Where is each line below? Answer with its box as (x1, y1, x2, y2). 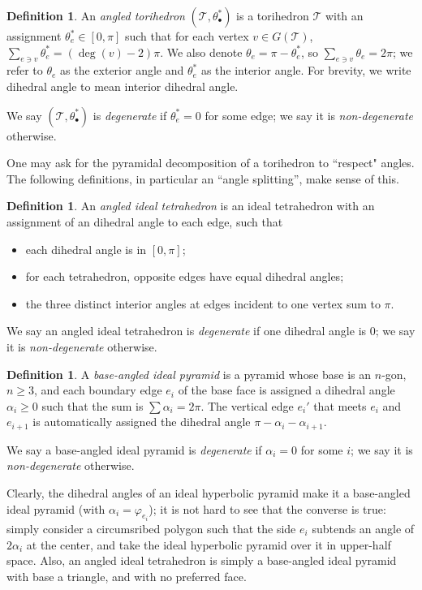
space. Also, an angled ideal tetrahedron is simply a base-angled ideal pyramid (6, 552, 397, 569)
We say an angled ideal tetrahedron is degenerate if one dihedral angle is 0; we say (6, 322, 416, 339)
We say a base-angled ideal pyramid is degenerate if (6, 441, 262, 458)
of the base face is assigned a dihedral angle (178, 381, 395, 398)
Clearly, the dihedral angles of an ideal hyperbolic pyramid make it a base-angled (6, 484, 411, 501)
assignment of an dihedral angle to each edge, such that (6, 213, 283, 230)
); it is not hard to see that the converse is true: (149, 500, 386, 517)
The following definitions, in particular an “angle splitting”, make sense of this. (6, 170, 399, 187)
